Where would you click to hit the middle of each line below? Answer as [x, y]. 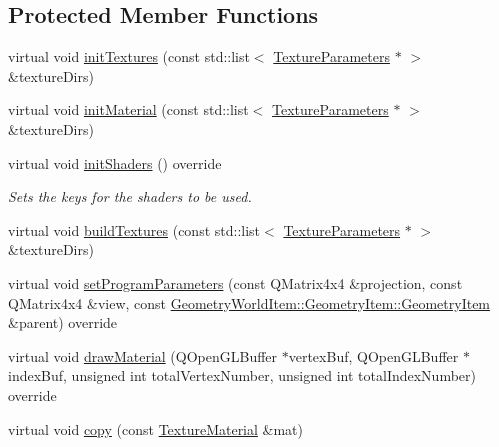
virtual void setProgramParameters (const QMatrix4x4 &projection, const [235, 282]
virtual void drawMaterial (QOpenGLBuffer [143, 355]
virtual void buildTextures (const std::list [134, 229]
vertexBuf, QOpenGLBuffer [373, 355]
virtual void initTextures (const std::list [129, 56]
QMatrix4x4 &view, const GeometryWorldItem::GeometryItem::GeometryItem [249, 302]
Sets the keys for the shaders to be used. [130, 196]
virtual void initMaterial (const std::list [128, 109]
